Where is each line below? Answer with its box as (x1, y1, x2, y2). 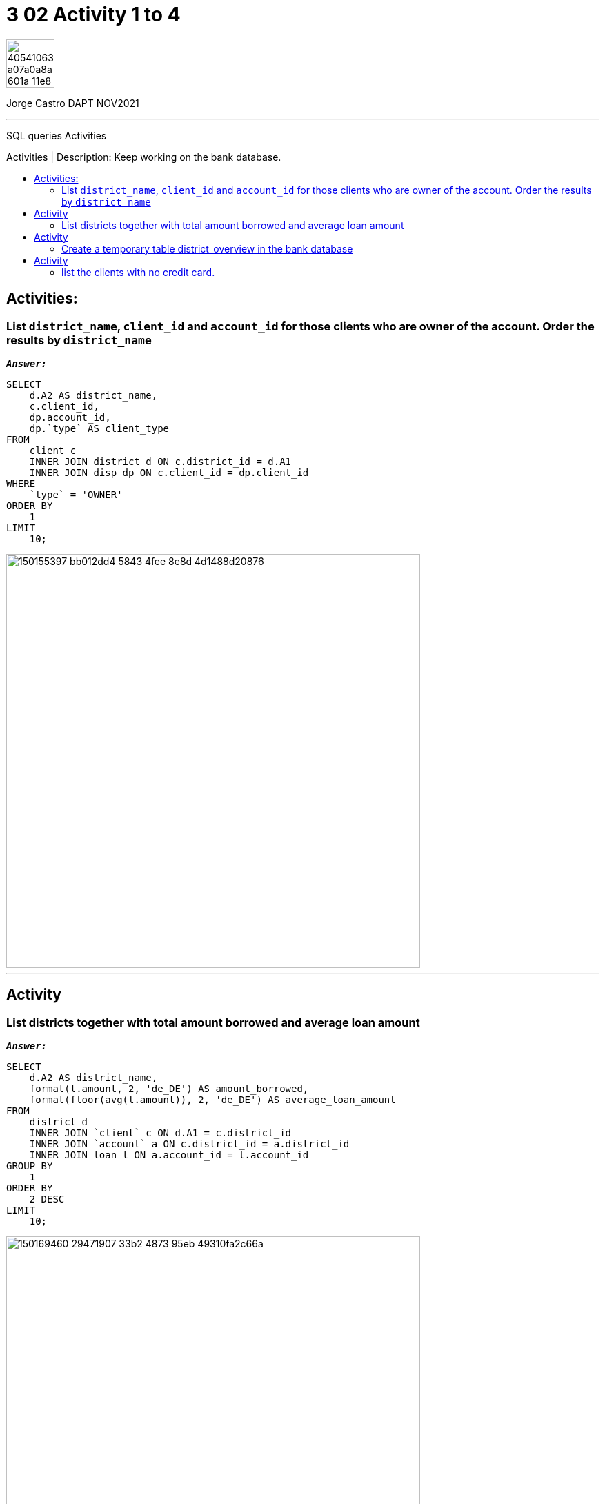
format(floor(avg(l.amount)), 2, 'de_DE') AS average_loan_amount (29, 1094, 396, 1106)
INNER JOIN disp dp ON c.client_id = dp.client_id (29, 466, 309, 478)
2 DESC (29, 1194, 65, 1205)
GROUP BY (6, 1160, 53, 1172)
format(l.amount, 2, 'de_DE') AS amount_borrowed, (29, 1083, 309, 1095)
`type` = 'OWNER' (29, 488, 123, 500)
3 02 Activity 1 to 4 (6, 3, 181, 26)
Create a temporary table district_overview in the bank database (61, 242, 353, 255)
